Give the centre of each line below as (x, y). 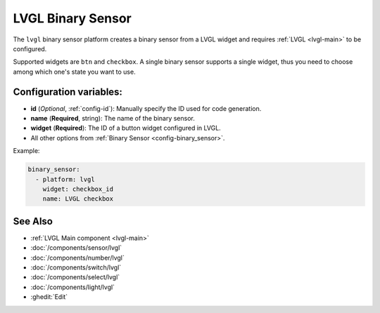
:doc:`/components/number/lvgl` (77, 258)
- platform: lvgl (65, 179)
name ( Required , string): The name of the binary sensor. (113, 119)
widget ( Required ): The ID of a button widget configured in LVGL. (126, 128)
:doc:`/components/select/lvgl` (75, 277)
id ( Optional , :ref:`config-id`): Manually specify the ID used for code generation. (146, 108)
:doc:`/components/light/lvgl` (73, 287)
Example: (26, 151)
